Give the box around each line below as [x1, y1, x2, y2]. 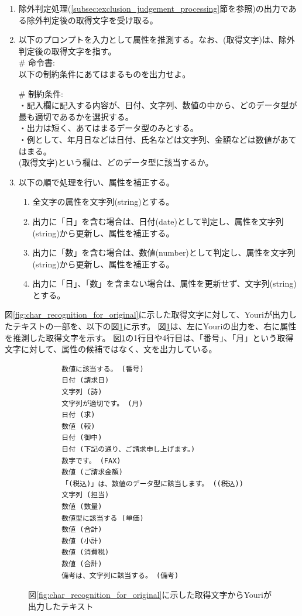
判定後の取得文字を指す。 [18, 44, 116, 57]
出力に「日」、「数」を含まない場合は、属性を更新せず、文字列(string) [32, 277, 297, 290]
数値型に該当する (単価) [61, 514, 144, 522]
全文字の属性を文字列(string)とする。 [32, 195, 174, 208]
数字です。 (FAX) [61, 456, 121, 465]
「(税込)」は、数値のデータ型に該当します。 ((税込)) [61, 479, 243, 488]
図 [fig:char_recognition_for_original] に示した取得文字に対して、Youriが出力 [5, 308, 289, 321]
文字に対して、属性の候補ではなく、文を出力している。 [5, 343, 217, 355]
